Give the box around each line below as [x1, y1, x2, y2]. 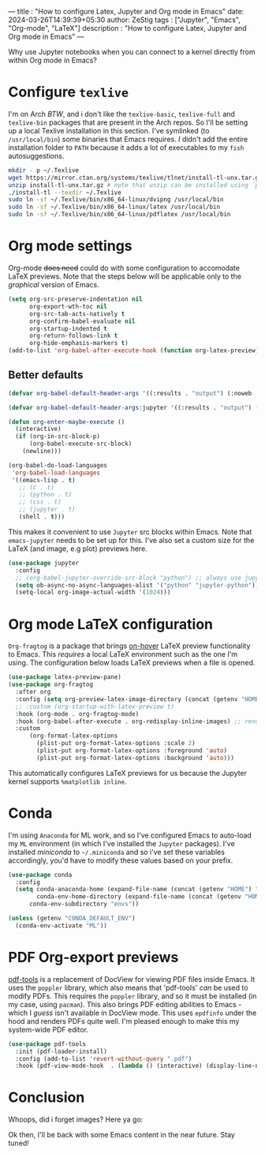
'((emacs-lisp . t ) [11, 476, 77, 484]
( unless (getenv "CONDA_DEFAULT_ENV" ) [8, 915, 136, 923]
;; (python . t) [18, 491, 73, 499]
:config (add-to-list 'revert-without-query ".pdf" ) [15, 1055, 192, 1062]
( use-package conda [8, 871, 73, 879]
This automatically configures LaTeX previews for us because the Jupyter [8, 768, 247, 777]
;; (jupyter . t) [18, 505, 77, 514]
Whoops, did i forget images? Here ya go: [8, 1115, 144, 1124]
